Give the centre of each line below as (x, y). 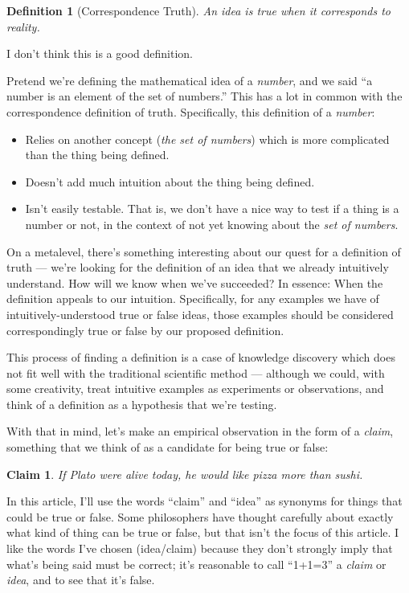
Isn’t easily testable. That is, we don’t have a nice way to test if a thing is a (212, 209)
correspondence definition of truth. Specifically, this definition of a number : (191, 111)
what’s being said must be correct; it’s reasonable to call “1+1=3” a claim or (196, 564)
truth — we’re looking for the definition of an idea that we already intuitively (198, 267)
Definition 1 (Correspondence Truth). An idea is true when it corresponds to (198, 10)
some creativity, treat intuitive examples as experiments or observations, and (195, 389)
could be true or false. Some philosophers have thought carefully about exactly (200, 516)
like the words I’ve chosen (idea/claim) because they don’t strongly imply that (200, 548)
